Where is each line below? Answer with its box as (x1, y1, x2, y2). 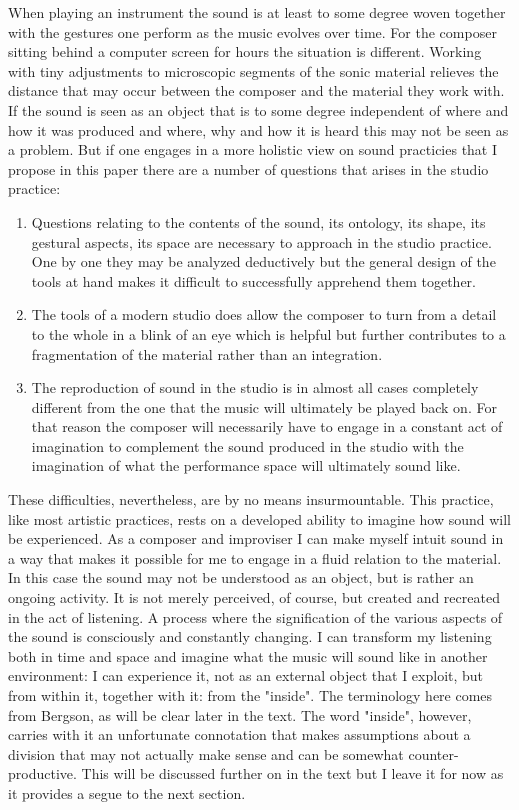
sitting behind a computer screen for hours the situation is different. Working (8, 41, 482, 62)
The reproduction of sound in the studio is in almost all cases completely (31, 377, 479, 398)
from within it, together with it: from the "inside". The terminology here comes (8, 685, 493, 705)
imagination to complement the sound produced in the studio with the (31, 435, 464, 456)
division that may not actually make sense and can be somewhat (8, 743, 404, 764)
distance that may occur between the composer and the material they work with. (8, 80, 505, 101)
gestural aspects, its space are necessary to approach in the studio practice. (31, 231, 492, 252)
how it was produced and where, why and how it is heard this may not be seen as (8, 119, 509, 140)
